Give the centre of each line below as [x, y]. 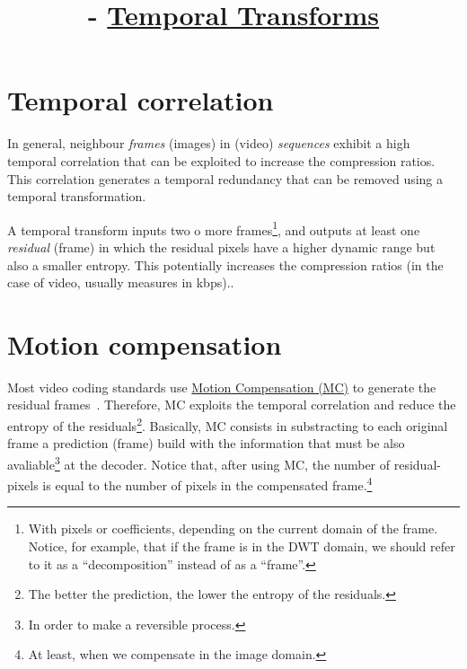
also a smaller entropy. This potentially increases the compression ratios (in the [225, 264]
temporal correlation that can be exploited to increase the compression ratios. [221, 160]
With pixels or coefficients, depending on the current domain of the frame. [233, 528]
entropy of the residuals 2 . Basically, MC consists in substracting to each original [228, 424]
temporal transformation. [77, 196]
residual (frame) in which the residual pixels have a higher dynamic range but [221, 246]
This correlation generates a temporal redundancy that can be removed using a [225, 178]
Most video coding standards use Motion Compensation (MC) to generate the [222, 387]
